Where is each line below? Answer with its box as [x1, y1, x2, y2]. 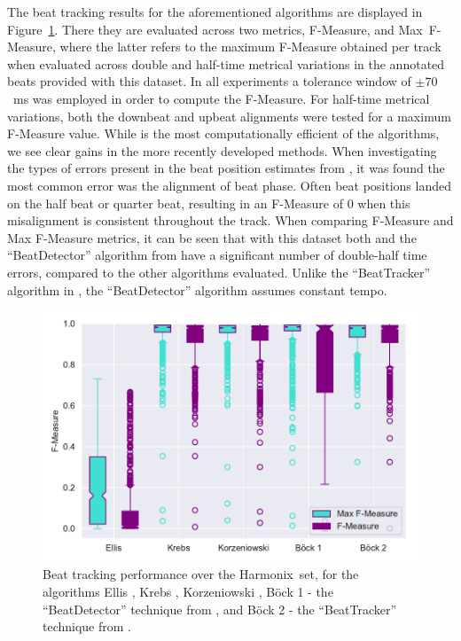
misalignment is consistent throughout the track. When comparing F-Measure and [7, 211, 454, 230]
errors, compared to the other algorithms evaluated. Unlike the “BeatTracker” [7, 262, 431, 281]
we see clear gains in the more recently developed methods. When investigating [7, 141, 437, 160]
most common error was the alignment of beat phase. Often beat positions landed [7, 176, 451, 194]
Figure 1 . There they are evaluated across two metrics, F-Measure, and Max [7, 20, 423, 38]
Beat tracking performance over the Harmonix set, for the [43, 565, 359, 583]
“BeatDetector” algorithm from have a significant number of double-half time [7, 246, 427, 264]
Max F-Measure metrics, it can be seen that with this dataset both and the [7, 228, 417, 246]
